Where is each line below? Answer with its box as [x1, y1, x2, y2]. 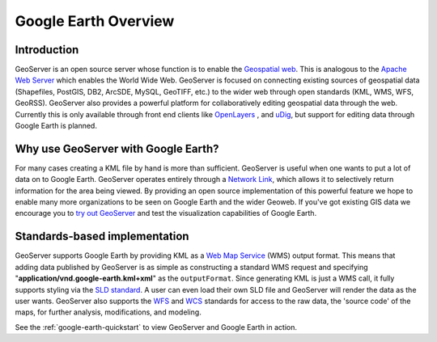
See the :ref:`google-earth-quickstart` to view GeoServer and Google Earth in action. [15, 322, 297, 331]
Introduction [15, 43, 79, 57]
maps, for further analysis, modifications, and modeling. [15, 307, 202, 317]
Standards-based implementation [15, 230, 189, 243]
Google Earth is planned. [15, 121, 97, 131]
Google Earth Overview [15, 12, 175, 30]
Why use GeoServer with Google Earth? [15, 141, 219, 155]
